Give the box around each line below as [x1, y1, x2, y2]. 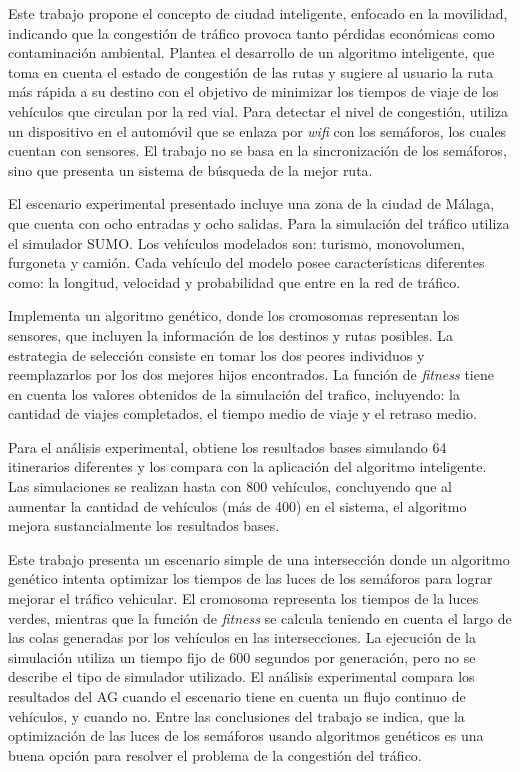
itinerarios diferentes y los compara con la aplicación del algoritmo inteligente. [8, 456, 487, 477]
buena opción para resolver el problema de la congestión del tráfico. [8, 744, 422, 765]
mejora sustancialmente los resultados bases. [8, 515, 280, 536]
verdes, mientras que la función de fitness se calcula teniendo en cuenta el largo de [8, 607, 512, 628]
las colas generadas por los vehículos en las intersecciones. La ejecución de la [8, 627, 476, 648]
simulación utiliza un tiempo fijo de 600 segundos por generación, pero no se [8, 646, 476, 667]
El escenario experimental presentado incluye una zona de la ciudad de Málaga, [8, 193, 495, 214]
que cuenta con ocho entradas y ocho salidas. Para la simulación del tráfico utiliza [8, 212, 510, 233]
